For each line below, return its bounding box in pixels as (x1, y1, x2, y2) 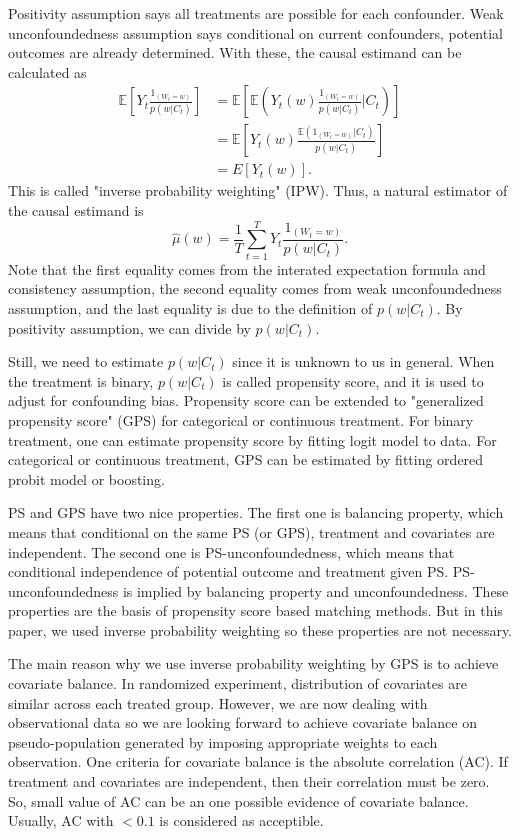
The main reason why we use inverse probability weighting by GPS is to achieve (8, 653, 499, 674)
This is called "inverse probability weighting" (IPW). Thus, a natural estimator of (8, 180, 508, 201)
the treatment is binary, (8, 370, 154, 391)
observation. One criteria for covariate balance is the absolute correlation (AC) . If (8, 751, 508, 772)
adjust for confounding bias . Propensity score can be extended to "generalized (8, 390, 484, 411)
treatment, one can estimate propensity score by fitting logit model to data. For (8, 429, 497, 450)
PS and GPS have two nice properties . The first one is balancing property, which (8, 502, 504, 523)
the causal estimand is (8, 200, 144, 221)
